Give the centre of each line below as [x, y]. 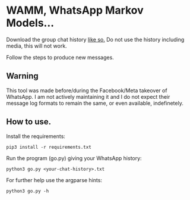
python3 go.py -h [28, 191]
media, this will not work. [37, 46]
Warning [22, 76]
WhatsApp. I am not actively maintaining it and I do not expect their [88, 96]
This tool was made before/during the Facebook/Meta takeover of [87, 90]
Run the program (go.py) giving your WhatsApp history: [74, 158]
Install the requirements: [36, 136]
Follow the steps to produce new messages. [60, 57]
